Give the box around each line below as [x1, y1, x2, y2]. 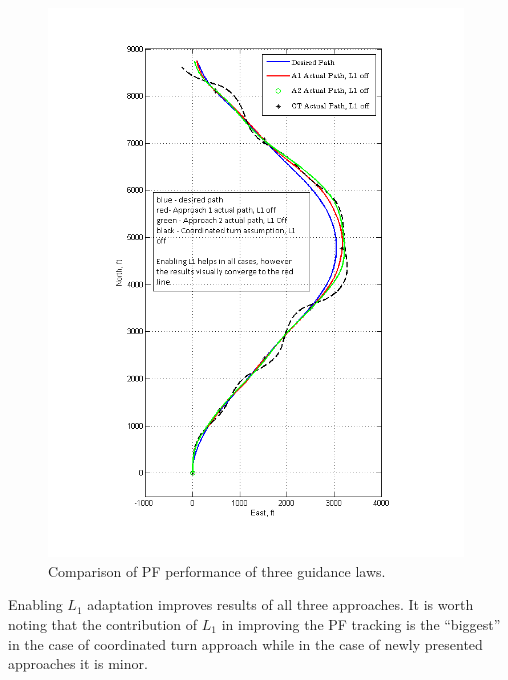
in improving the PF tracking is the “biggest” [221, 613, 501, 634]
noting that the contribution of [8, 613, 198, 634]
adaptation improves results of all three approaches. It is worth [87, 594, 474, 615]
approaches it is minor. [8, 653, 148, 674]
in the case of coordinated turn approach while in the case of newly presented [8, 633, 483, 654]
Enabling [8, 594, 63, 615]
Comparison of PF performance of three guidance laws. [48, 560, 386, 581]
